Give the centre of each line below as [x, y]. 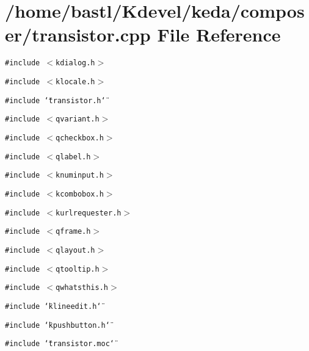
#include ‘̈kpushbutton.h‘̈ [57, 325]
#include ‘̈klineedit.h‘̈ [53, 306]
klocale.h [75, 81]
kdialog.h [75, 63]
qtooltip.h [78, 269]
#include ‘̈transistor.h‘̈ [55, 100]
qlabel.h [73, 157]
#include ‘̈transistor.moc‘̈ [60, 344]
